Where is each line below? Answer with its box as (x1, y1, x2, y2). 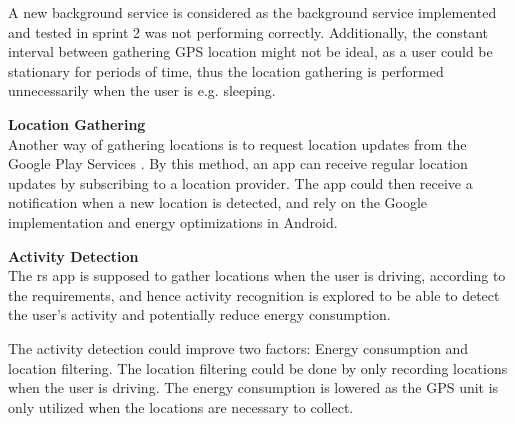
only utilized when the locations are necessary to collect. (8, 396, 354, 417)
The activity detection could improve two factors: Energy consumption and (8, 337, 469, 358)
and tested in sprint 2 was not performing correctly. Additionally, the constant (8, 21, 489, 42)
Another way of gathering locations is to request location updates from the (8, 133, 467, 154)
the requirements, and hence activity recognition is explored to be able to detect (8, 284, 500, 305)
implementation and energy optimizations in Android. (8, 211, 338, 232)
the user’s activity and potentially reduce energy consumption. (8, 304, 391, 325)
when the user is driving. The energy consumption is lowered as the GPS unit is (8, 377, 499, 398)
